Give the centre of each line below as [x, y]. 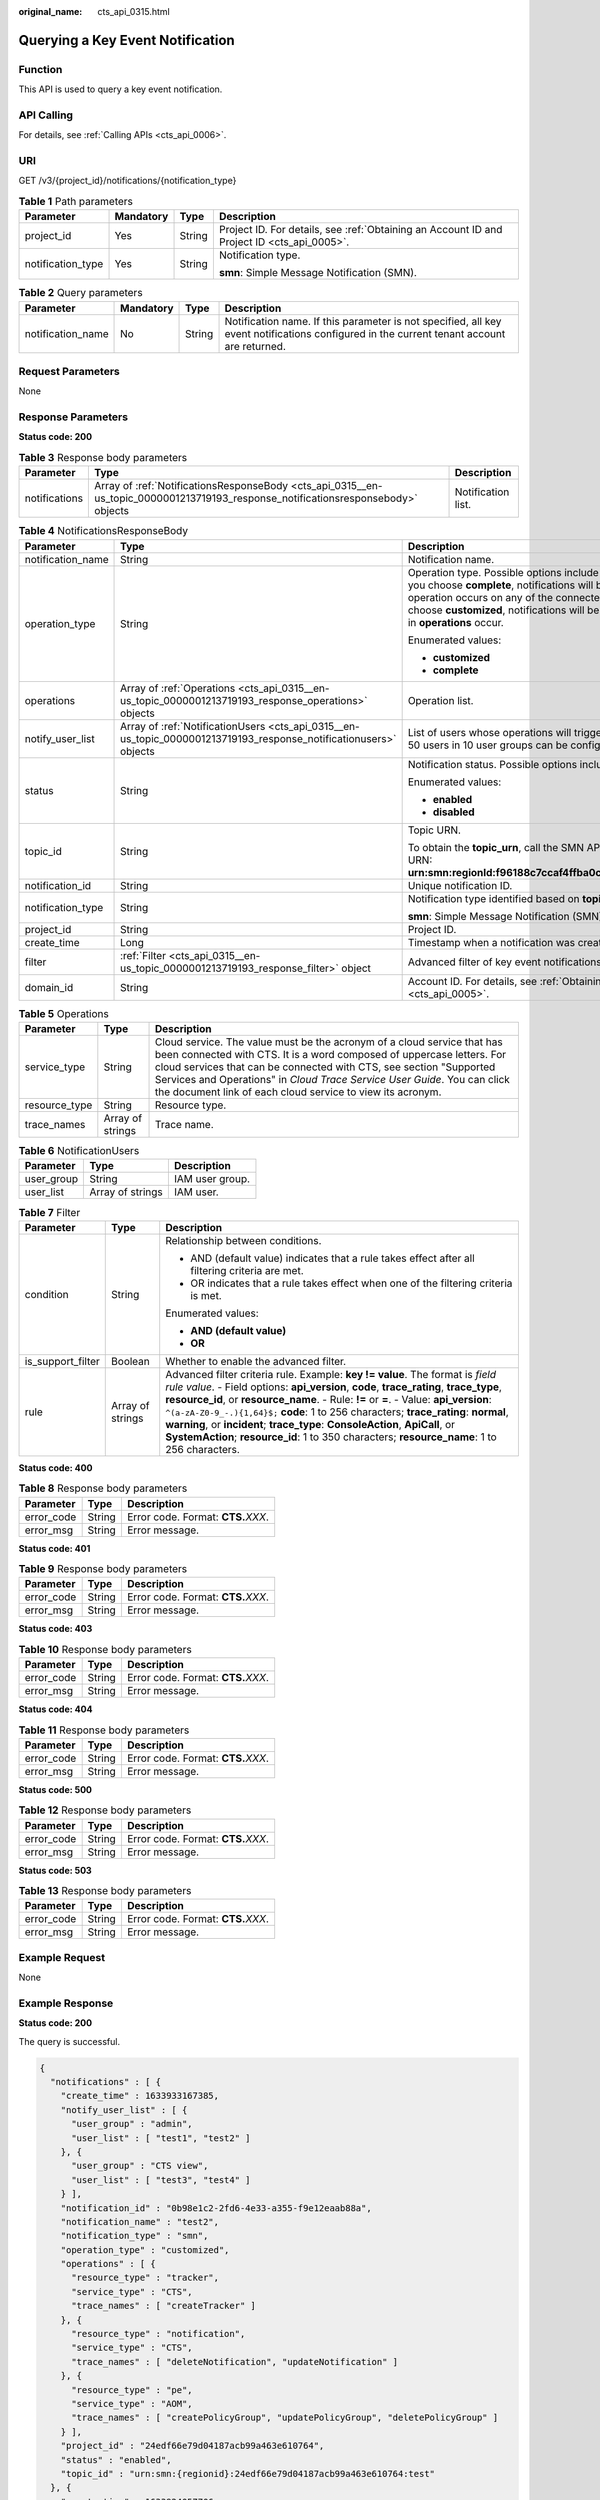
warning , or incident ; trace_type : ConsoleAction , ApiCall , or [310, 1424]
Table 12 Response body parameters [105, 1810]
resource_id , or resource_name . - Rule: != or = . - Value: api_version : [328, 1399]
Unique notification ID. [460, 885]
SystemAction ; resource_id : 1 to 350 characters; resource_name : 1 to [331, 1437]
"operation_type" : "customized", [145, 2249]
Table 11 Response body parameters [104, 1730]
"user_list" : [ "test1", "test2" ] [161, 2138]
